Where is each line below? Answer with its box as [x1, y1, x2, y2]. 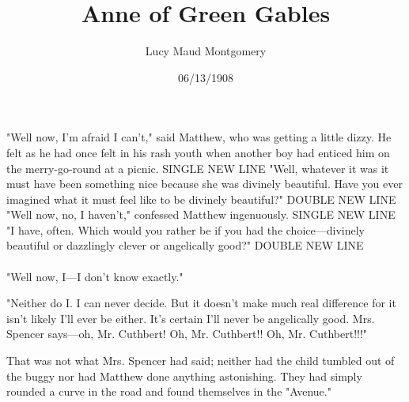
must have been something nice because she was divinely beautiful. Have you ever [6, 175, 403, 192]
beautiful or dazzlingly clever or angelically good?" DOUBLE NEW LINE [6, 237, 364, 254]
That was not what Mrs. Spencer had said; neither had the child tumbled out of [6, 352, 395, 369]
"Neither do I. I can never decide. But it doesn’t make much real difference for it [6, 295, 396, 311]
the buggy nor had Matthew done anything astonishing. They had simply [6, 367, 362, 384]
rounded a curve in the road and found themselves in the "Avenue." [6, 383, 331, 400]
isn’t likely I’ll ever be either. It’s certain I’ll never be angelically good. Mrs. [6, 310, 375, 326]
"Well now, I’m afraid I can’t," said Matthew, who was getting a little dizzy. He [6, 129, 392, 145]
